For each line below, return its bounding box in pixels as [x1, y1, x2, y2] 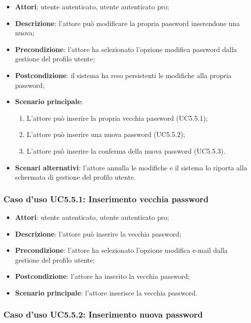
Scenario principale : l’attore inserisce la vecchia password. [15, 287, 197, 297]
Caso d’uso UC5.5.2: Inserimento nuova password [3, 308, 203, 321]
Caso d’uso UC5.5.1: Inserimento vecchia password [3, 192, 209, 205]
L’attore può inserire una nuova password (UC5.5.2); [27, 129, 185, 139]
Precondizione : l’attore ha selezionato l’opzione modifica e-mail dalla [15, 245, 228, 255]
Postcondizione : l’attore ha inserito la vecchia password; [15, 271, 190, 281]
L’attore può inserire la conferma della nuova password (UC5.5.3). [27, 145, 225, 156]
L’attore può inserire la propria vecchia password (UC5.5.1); [27, 112, 208, 123]
